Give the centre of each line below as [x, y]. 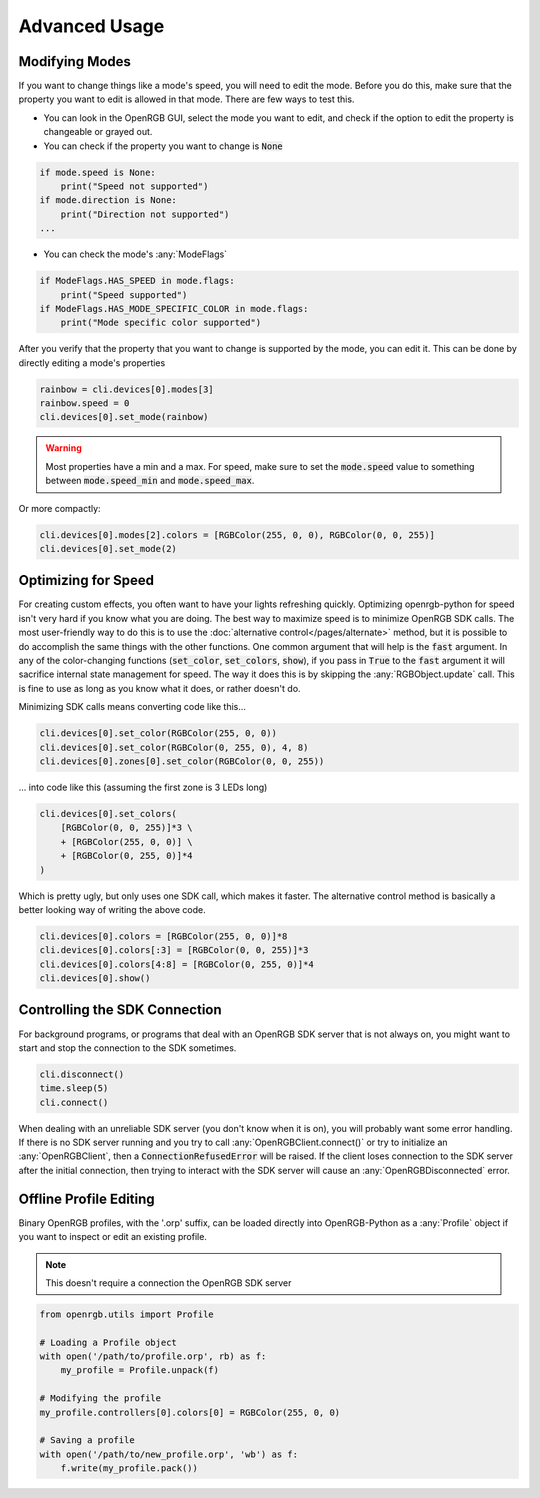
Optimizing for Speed [86, 580]
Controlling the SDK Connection [120, 1010]
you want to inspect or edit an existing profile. [112, 1237]
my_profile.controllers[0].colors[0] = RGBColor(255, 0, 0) [190, 1412]
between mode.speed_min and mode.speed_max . [150, 481]
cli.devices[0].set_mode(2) [108, 548]
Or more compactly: [59, 508]
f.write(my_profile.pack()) [129, 1468]
